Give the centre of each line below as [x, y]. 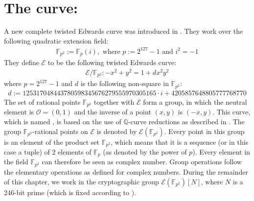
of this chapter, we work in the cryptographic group [81, 181]
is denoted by [117, 131]
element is [19, 112]
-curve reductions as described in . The [186, 121]
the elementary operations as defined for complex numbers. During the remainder [126, 171]
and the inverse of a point [113, 112]
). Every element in [221, 152]
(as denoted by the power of [145, 152]
